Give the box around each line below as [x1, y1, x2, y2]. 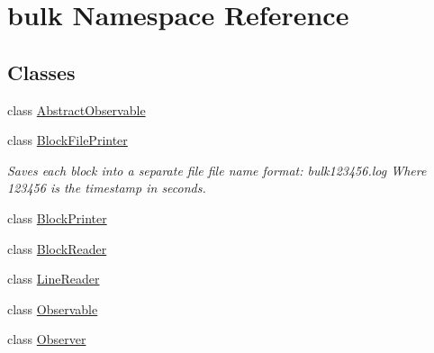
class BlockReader [7, 239, 107, 258]
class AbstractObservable [7, 100, 146, 119]
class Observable [7, 299, 98, 318]
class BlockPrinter [7, 208, 107, 227]
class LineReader [7, 269, 100, 288]
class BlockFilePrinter [7, 131, 128, 149]
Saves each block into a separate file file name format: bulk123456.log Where [7, 160, 427, 179]
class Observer [7, 330, 86, 348]
